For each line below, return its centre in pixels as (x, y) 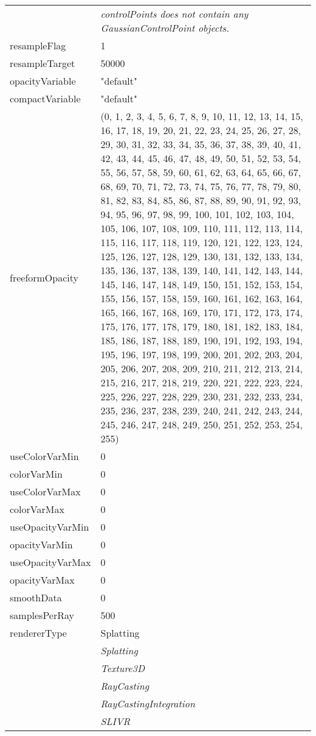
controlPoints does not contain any (174, 14)
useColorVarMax (45, 491)
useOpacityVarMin (50, 527)
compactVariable (45, 98)
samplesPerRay (42, 615)
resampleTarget (43, 63)
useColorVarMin (44, 456)
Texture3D (122, 668)
